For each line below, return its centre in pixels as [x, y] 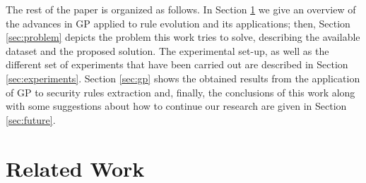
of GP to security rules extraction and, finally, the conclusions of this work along [181, 92]
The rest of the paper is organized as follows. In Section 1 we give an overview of [181, 9]
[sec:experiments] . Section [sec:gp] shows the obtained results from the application [183, 78]
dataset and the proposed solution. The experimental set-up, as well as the [167, 50]
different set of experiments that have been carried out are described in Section [177, 64]
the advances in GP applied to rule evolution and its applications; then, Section [178, 23]
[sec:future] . [31, 119]
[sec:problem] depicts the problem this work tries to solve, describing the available [183, 37]
